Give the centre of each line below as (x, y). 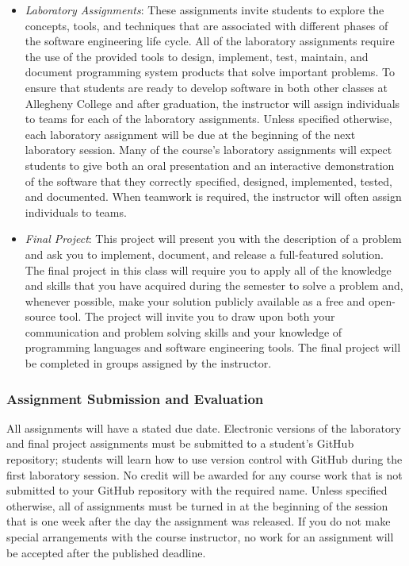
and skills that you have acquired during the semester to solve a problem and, (214, 285)
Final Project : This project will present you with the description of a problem (213, 239)
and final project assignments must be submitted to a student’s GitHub (180, 443)
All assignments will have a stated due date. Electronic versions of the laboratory (204, 427)
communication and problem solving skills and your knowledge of (183, 331)
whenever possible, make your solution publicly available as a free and (195, 300)
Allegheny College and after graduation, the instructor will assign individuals (212, 103)
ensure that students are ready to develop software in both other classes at (206, 87)
